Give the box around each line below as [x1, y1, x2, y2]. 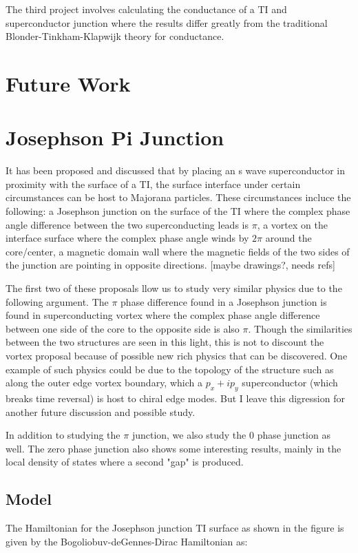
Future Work [6, 69, 131, 97]
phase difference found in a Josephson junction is [120, 294, 327, 309]
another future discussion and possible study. [6, 404, 196, 419]
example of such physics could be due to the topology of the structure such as [6, 362, 334, 376]
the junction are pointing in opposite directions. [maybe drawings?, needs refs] [6, 258, 335, 272]
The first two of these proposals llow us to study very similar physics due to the [6, 281, 342, 295]
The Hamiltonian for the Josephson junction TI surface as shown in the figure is [6, 521, 344, 535]
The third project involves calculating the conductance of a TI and [6, 2, 287, 16]
